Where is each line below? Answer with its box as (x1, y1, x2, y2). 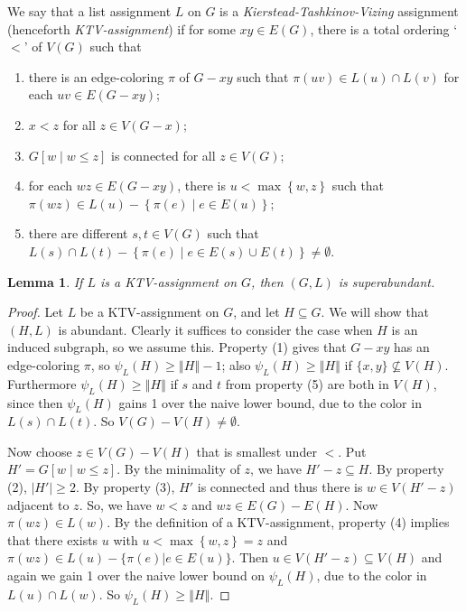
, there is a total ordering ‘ (310, 19, 458, 38)
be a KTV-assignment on (79, 302, 219, 321)
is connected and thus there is (197, 478, 363, 496)
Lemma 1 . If (7, 272, 83, 291)
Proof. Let (7, 302, 63, 321)
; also (221, 355, 251, 374)
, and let (233, 302, 280, 321)
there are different (28, 224, 128, 243)
